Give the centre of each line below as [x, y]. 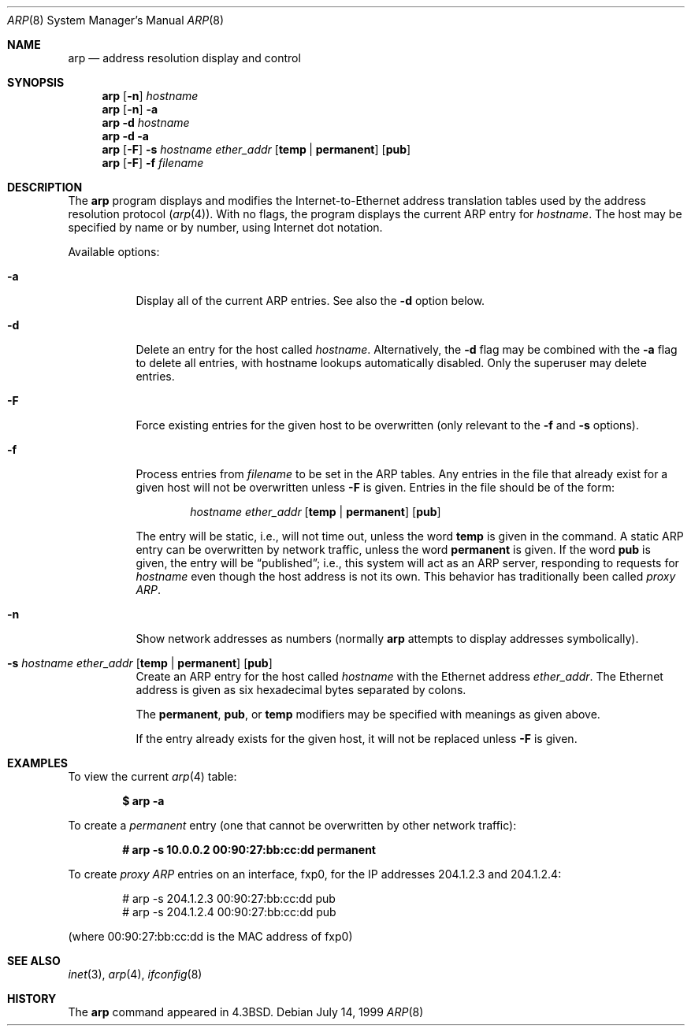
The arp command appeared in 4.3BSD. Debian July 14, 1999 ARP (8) [246, 1012]
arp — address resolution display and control [184, 58]
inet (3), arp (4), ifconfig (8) [135, 974]
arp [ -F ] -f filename [153, 163]
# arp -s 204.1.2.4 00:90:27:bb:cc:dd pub [229, 912]
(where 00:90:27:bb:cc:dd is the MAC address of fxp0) [210, 936]
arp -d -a [125, 136]
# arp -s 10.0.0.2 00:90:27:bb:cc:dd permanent [249, 850]
